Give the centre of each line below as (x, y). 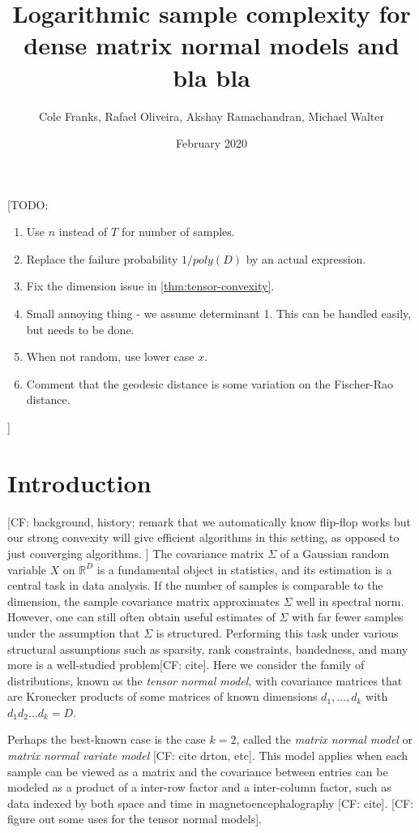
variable (27, 569)
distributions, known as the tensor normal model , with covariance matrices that (205, 680)
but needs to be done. (80, 329)
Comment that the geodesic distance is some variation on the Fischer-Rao (210, 383)
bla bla (212, 77)
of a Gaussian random (335, 553)
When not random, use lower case (110, 356)
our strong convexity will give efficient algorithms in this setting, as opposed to (203, 537)
